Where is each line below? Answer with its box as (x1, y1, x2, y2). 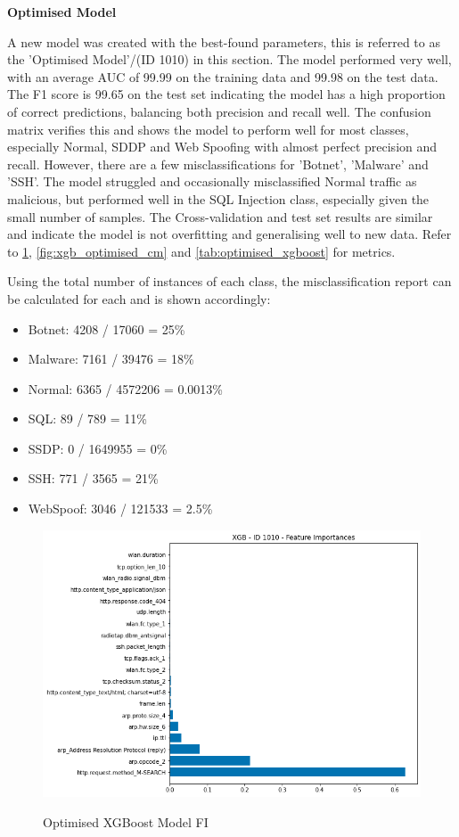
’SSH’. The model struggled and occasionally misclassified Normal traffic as (7, 172, 417, 191)
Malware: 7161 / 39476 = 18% (28, 349, 194, 368)
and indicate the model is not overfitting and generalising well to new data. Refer (7, 225, 452, 243)
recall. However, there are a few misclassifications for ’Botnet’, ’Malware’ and (7, 154, 429, 173)
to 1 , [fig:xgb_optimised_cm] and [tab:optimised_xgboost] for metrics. (7, 242, 396, 260)
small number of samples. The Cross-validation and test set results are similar (7, 207, 433, 226)
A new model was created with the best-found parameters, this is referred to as (7, 32, 440, 51)
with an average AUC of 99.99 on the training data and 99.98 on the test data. (7, 67, 439, 86)
